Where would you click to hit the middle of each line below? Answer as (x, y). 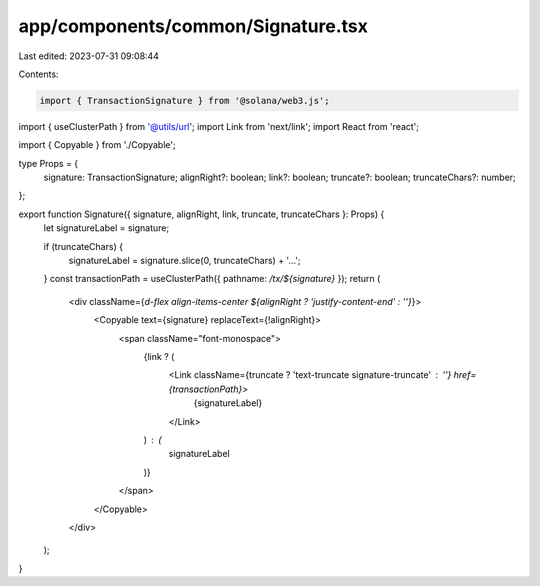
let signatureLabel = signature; (106, 228)
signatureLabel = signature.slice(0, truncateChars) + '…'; (184, 261)
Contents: (38, 74)
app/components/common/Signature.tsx (193, 26)
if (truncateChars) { (83, 246)
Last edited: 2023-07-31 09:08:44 (89, 56)
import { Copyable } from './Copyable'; (97, 145)
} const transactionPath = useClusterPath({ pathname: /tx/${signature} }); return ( (212, 279)
